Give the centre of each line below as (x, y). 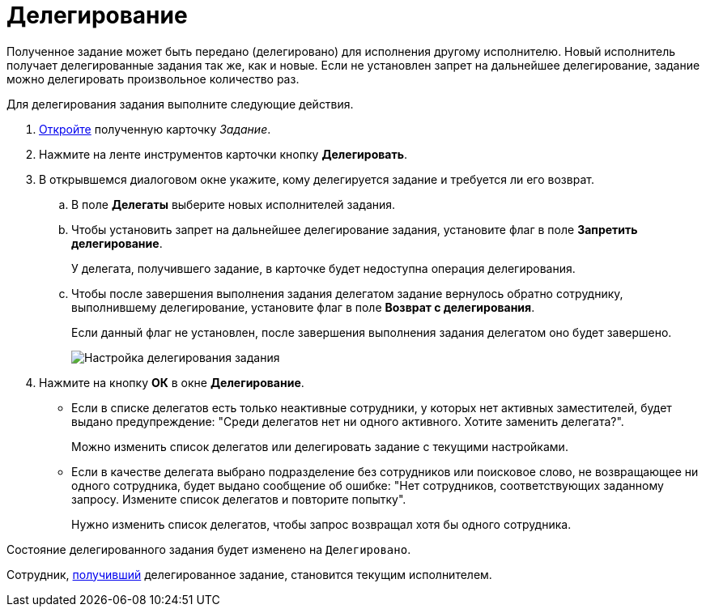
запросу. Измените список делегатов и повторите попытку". (239, 499)
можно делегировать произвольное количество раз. (153, 79)
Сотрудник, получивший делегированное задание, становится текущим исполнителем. (249, 574)
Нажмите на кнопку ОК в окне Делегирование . (172, 382)
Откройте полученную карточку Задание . (155, 129)
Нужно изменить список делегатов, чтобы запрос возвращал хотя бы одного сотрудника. (321, 524)
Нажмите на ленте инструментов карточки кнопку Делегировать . (223, 154)
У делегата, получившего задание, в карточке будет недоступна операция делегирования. (323, 268)
